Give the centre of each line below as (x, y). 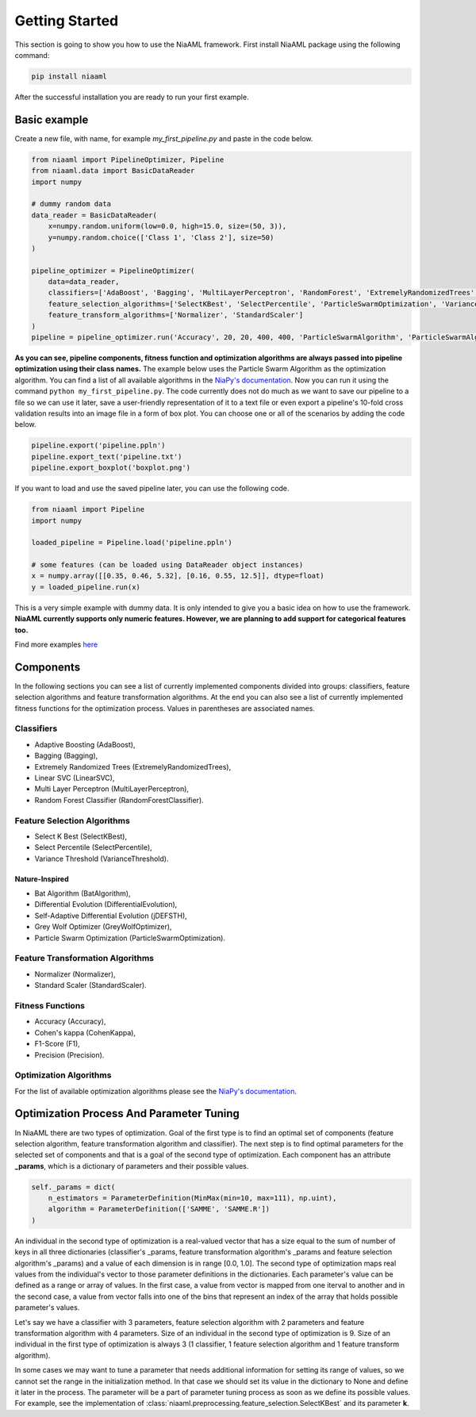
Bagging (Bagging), (66, 756)
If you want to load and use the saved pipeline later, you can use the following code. (152, 489)
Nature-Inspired (42, 879)
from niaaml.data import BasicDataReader (113, 171)
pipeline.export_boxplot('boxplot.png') (111, 468)
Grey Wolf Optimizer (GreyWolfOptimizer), (103, 927)
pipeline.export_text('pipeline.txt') (107, 457)
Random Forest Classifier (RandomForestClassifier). (119, 800)
